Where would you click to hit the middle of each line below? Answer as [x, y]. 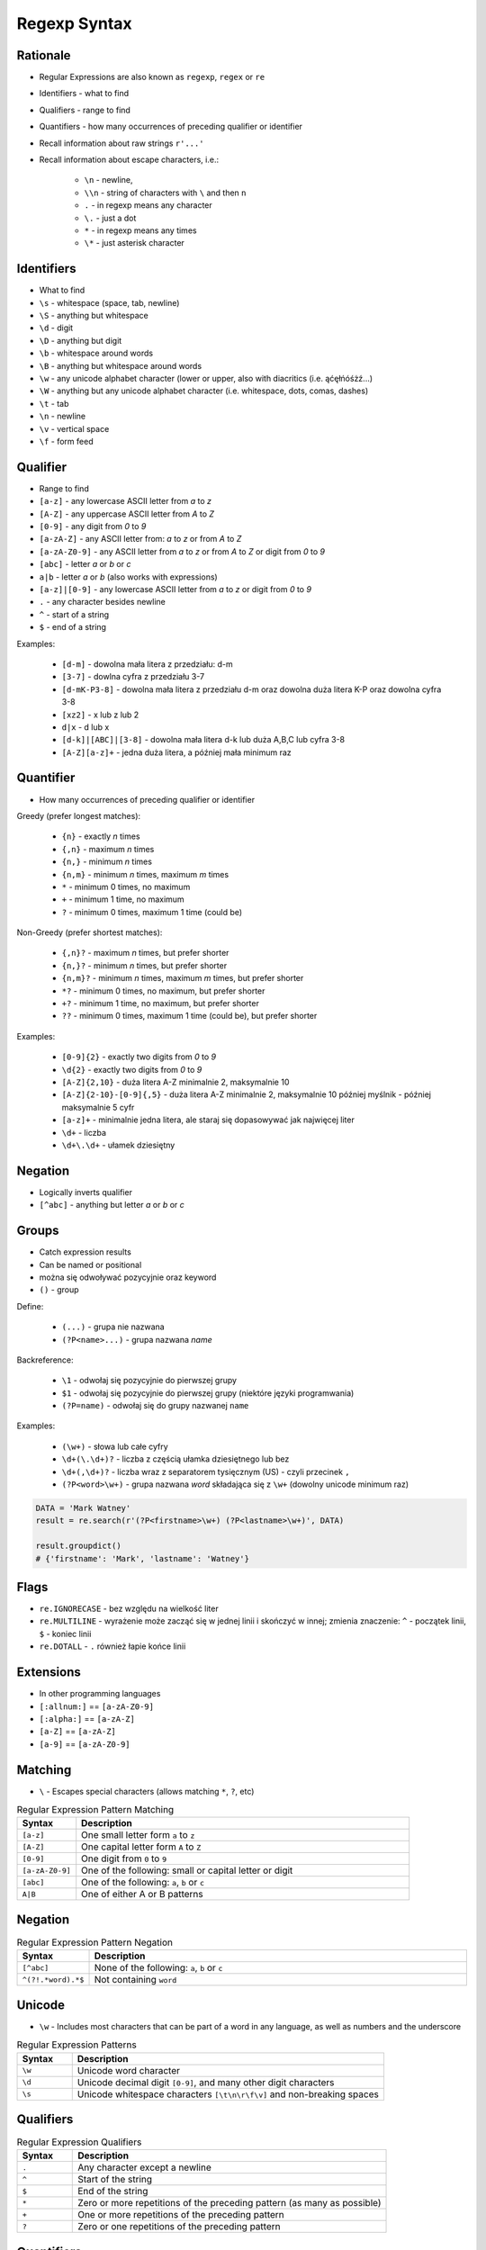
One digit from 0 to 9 [124, 1858]
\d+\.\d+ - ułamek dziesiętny [118, 1145]
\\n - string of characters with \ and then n [165, 193]
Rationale [44, 55]
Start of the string [115, 2180]
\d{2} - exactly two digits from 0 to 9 [132, 1069]
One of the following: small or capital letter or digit [187, 1870]
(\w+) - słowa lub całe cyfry [115, 1446]
